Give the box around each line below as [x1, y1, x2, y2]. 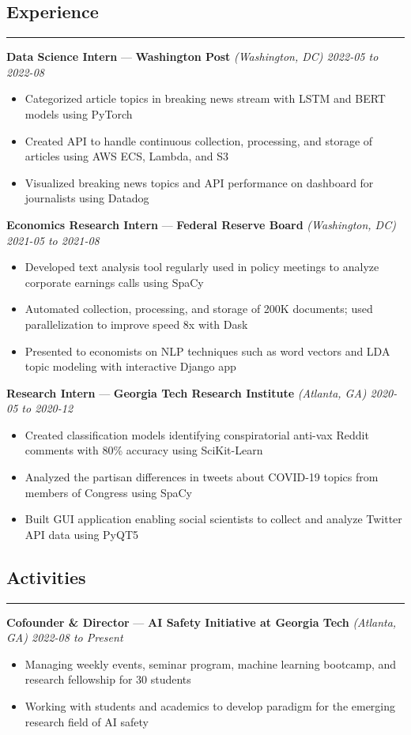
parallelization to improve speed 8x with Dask [25, 315, 248, 332]
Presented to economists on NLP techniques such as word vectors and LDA [25, 342, 390, 359]
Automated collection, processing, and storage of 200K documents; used [25, 300, 373, 317]
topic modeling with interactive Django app [25, 358, 236, 375]
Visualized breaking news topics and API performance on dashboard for [25, 174, 374, 190]
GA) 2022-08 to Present [6, 629, 123, 646]
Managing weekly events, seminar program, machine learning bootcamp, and [25, 655, 397, 672]
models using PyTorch [25, 105, 133, 122]
